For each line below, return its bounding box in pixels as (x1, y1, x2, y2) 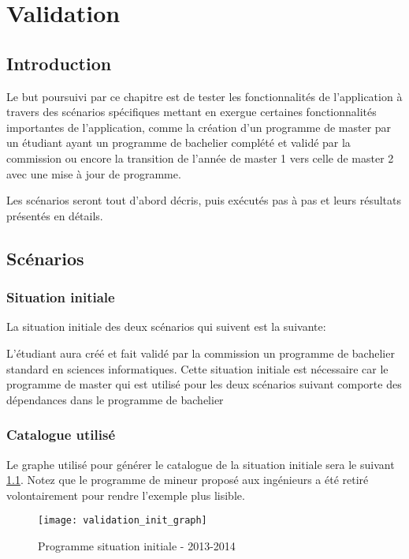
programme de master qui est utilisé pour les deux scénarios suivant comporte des (6, 376, 402, 392)
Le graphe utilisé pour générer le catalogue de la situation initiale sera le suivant (6, 456, 395, 472)
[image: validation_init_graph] (38, 515, 207, 527)
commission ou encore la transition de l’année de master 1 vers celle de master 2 (6, 149, 394, 166)
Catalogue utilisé (6, 425, 116, 445)
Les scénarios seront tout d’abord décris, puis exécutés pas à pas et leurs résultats (6, 192, 402, 208)
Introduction (6, 51, 112, 75)
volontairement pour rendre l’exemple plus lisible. (6, 486, 245, 503)
